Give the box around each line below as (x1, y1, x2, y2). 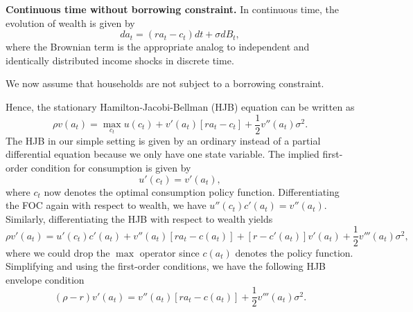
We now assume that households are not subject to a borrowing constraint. (6, 76, 324, 91)
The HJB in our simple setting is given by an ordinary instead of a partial (6, 133, 321, 147)
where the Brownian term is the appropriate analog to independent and (6, 39, 310, 54)
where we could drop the (6, 245, 110, 259)
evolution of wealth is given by (6, 15, 135, 30)
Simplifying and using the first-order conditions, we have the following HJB (6, 259, 326, 273)
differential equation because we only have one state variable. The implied (6, 147, 319, 161)
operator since (139, 245, 200, 259)
